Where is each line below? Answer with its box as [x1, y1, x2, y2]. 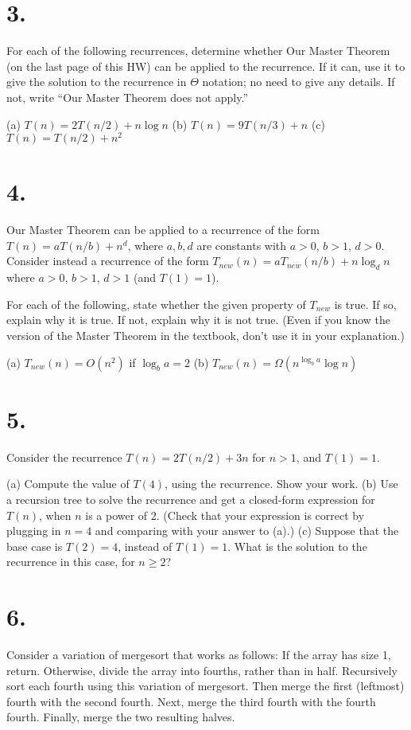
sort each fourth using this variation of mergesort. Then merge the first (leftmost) [6, 677, 405, 694]
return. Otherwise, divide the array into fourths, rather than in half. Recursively [6, 662, 398, 678]
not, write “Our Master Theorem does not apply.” [6, 88, 249, 105]
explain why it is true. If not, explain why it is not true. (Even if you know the [6, 311, 391, 328]
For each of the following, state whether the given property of [6, 295, 306, 312]
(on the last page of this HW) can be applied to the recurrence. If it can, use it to [6, 57, 405, 74]
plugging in [6, 522, 61, 539]
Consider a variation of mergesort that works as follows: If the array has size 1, [6, 646, 391, 663]
